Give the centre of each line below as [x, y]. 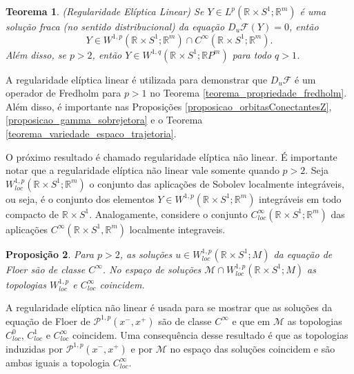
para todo [252, 54]
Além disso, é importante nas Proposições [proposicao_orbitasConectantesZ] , [169, 106]
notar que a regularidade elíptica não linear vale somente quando [142, 170]
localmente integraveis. [177, 229]
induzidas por [34, 348]
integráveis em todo [300, 198]
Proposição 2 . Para [50, 254]
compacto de [32, 214]
